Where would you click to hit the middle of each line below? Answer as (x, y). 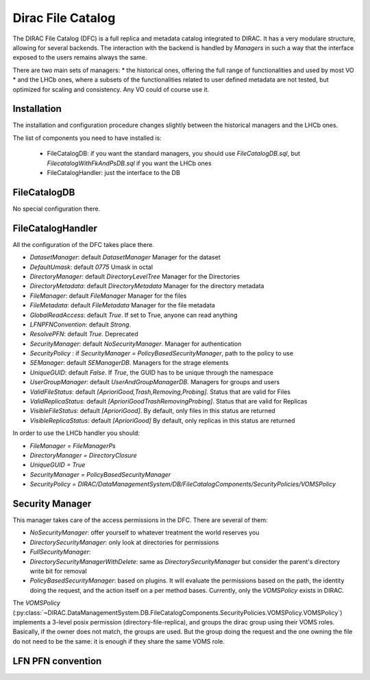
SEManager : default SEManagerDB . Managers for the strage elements (129, 363)
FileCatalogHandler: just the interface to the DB (114, 172)
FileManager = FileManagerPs (73, 445)
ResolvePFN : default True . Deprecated (84, 334)
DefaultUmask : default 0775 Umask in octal (91, 267)
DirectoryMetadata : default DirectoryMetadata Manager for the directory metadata (147, 286)
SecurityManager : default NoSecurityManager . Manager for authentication (136, 344)
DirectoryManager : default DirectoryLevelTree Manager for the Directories (135, 276)
